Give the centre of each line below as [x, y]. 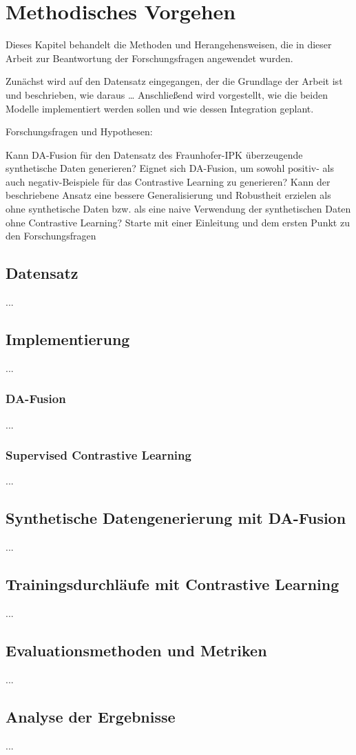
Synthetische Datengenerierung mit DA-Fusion [176, 518]
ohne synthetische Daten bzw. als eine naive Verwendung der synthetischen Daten [178, 209]
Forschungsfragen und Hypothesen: [79, 131]
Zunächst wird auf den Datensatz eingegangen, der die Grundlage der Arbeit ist [174, 81]
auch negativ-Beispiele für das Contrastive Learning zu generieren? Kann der [168, 181]
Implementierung [68, 339]
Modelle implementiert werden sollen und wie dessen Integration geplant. [160, 108]
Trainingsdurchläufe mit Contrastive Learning [172, 584]
